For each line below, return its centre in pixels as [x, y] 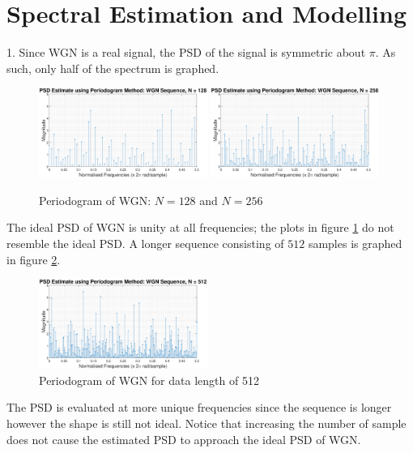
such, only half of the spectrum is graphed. [113, 68]
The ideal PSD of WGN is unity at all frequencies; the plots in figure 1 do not [200, 227]
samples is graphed [355, 244]
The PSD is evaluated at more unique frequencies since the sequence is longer [199, 407]
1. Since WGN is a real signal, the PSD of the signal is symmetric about [186, 52]
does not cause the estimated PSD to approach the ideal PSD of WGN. [184, 439]
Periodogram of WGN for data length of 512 [149, 380]
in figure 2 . [34, 259]
